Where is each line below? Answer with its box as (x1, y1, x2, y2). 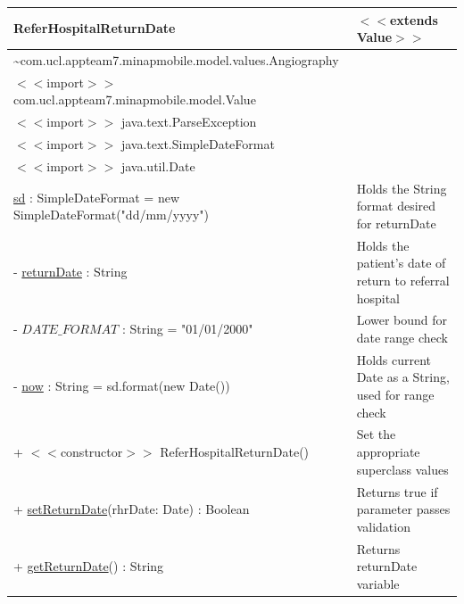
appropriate (356, 443, 420, 461)
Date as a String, (356, 368, 450, 386)
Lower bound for (356, 310, 448, 329)
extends (389, 10, 438, 29)
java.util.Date (120, 156, 195, 175)
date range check (356, 328, 448, 346)
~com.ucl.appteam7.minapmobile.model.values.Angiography (13, 50, 339, 69)
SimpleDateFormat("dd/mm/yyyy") (13, 205, 209, 224)
